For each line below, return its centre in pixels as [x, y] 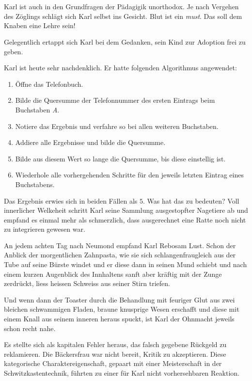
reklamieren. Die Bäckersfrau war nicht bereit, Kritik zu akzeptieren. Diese [115, 354]
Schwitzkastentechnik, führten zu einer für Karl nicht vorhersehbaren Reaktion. [122, 373]
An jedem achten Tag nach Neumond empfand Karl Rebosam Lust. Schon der [120, 245]
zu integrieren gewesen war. [45, 229]
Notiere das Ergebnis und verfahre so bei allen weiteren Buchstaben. [117, 126]
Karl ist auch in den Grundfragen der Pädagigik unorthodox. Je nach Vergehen [121, 7]
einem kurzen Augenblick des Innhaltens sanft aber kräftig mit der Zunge [113, 274]
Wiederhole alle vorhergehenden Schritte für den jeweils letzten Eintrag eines [129, 175]
